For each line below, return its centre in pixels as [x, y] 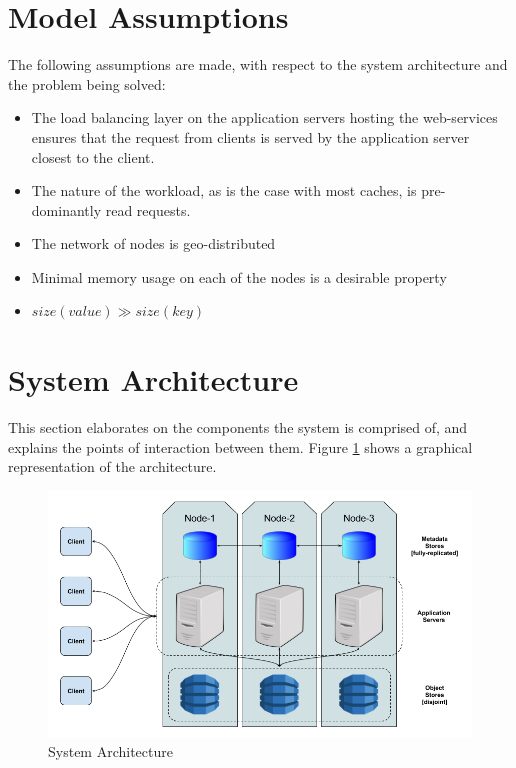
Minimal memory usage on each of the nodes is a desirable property [239, 276]
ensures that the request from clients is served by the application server [250, 136]
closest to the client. [93, 156]
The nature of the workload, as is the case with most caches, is [224, 190]
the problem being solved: [87, 83]
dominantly [66, 209]
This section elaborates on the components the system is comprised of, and [238, 427]
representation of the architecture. [112, 466]
